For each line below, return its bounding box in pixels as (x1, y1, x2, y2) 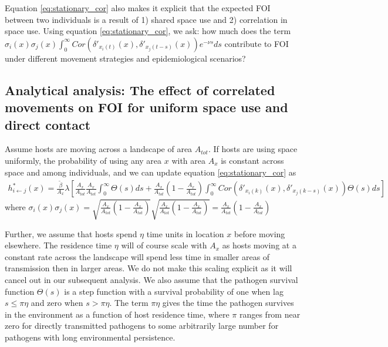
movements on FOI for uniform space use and (5, 98, 288, 116)
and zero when (31, 297, 83, 309)
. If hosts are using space (208, 143, 298, 155)
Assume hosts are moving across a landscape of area (5, 143, 193, 155)
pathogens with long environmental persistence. (5, 331, 176, 343)
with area (171, 154, 205, 166)
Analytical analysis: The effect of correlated (5, 80, 275, 99)
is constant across (221, 154, 284, 166)
